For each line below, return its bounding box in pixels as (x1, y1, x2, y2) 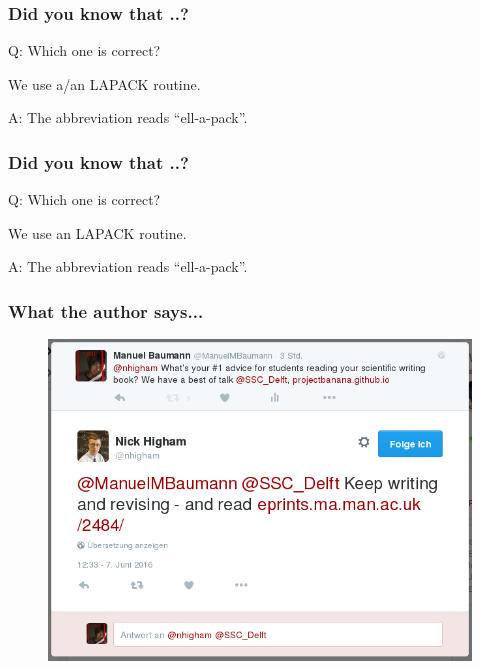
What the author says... (8, 298, 204, 323)
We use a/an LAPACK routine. (8, 73, 201, 94)
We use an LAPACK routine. (8, 222, 187, 243)
